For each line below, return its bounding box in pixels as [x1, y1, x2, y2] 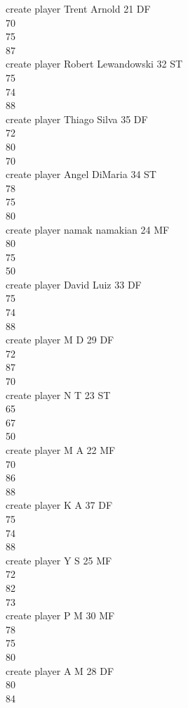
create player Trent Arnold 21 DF [6, 1, 151, 15]
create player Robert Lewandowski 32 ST [6, 56, 183, 71]
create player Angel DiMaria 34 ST [6, 167, 156, 182]
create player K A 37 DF [6, 498, 113, 512]
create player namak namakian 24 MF [6, 222, 170, 236]
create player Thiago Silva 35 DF [6, 111, 148, 126]
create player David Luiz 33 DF [6, 277, 142, 291]
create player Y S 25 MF [6, 552, 112, 567]
